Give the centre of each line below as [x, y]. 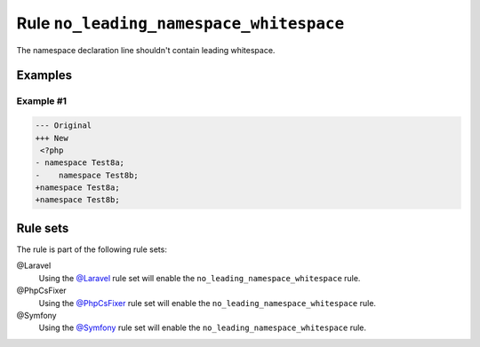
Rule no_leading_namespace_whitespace [180, 23]
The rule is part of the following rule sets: [92, 249]
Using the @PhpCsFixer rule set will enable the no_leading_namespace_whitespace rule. [208, 303]
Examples [44, 75]
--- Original [64, 126]
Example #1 [41, 101]
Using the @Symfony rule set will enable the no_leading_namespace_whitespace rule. [203, 327]
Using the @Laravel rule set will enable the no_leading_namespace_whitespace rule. [200, 278]
